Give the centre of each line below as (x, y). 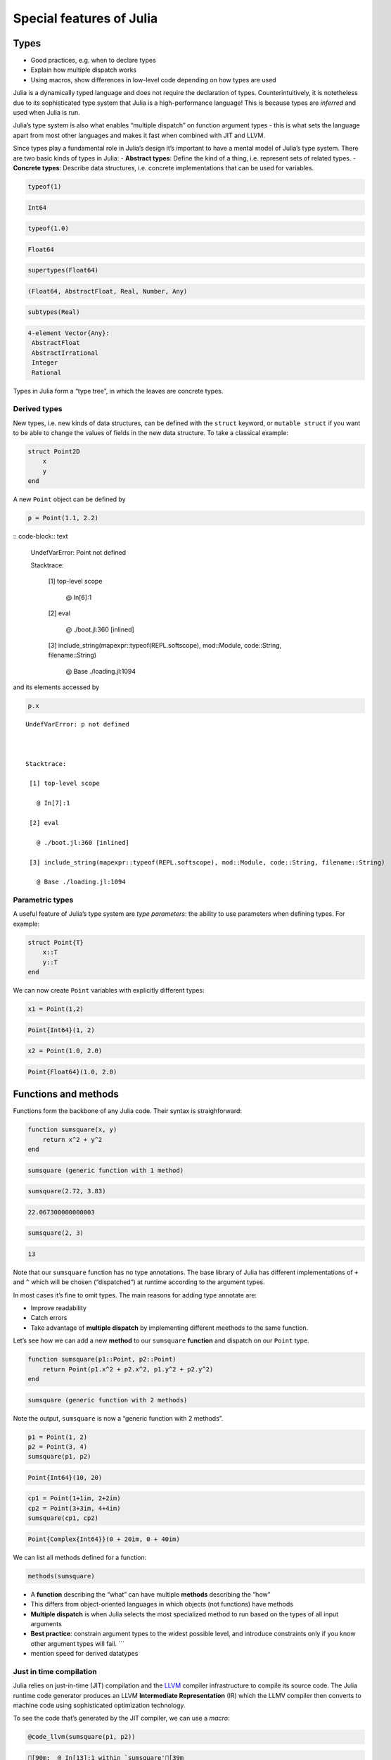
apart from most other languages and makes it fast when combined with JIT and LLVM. (139, 135)
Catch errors (49, 1318)
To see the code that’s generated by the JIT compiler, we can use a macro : (121, 1718)
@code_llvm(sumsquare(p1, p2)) (82, 1737)
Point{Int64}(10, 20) (65, 1477)
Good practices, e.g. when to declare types (93, 61)
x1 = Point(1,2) (56, 1009)
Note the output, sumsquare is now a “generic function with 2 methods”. (118, 1418)
